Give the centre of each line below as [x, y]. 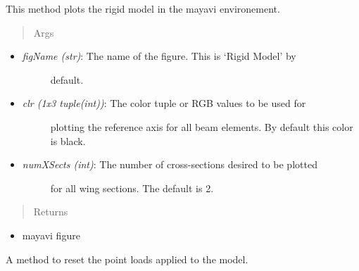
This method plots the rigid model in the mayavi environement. [143, 8]
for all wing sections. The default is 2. [132, 188]
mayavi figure [51, 235]
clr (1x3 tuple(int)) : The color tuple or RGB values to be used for [164, 103]
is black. [68, 140]
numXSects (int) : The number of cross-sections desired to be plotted [170, 164]
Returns [51, 212]
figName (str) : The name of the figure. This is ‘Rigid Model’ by [159, 56]
